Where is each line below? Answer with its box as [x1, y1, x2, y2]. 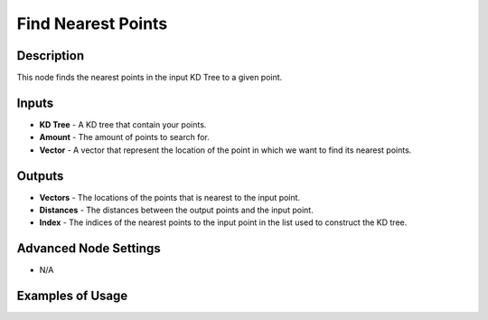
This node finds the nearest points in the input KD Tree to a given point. [16, 72, 283, 83]
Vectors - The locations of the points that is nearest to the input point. [39, 192, 301, 202]
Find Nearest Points [16, 14, 168, 33]
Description [16, 48, 85, 63]
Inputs [16, 95, 54, 110]
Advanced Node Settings [16, 240, 162, 257]
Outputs [16, 168, 64, 184]
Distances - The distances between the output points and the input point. [39, 204, 314, 216]
